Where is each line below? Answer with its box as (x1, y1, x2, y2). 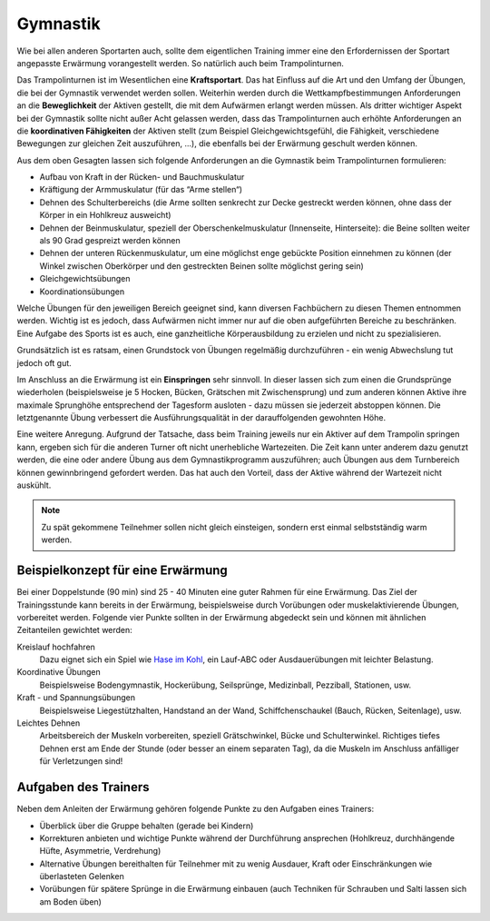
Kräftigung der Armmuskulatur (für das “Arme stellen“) (39, 184, 243, 195)
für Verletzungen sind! (39, 756, 123, 767)
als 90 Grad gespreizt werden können (39, 235, 181, 246)
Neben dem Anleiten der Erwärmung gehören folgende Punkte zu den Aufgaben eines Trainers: (16, 804, 375, 815)
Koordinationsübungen (39, 286, 125, 297)
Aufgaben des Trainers (16, 779, 150, 795)
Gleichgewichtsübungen (39, 273, 131, 284)
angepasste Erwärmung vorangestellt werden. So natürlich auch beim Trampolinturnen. (16, 57, 344, 68)
